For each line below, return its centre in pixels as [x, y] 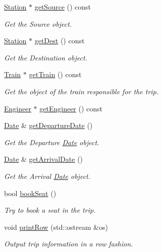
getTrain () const [55, 74]
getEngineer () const [71, 108]
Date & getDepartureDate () [48, 125]
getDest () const [60, 41]
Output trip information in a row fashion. [69, 244]
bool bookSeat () [30, 193]
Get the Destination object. [46, 57]
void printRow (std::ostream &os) [56, 227]
